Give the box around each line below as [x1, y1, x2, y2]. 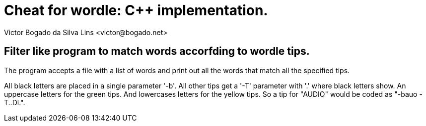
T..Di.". [4, 98, 25, 107]
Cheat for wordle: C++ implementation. [4, 2, 268, 19]
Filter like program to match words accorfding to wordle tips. [4, 45, 310, 58]
